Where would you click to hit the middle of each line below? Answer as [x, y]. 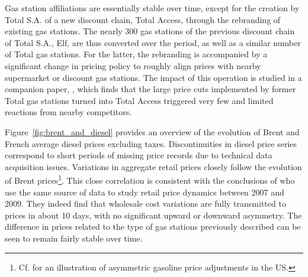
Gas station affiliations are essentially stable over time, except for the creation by [152, 8]
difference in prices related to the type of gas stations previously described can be [153, 227]
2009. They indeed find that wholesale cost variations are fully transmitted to [145, 203]
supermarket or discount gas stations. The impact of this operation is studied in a [153, 77]
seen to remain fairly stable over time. [74, 238]
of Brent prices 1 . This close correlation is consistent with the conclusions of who [150, 179]
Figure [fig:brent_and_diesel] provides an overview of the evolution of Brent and [152, 131]
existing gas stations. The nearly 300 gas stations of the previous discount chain [150, 31]
